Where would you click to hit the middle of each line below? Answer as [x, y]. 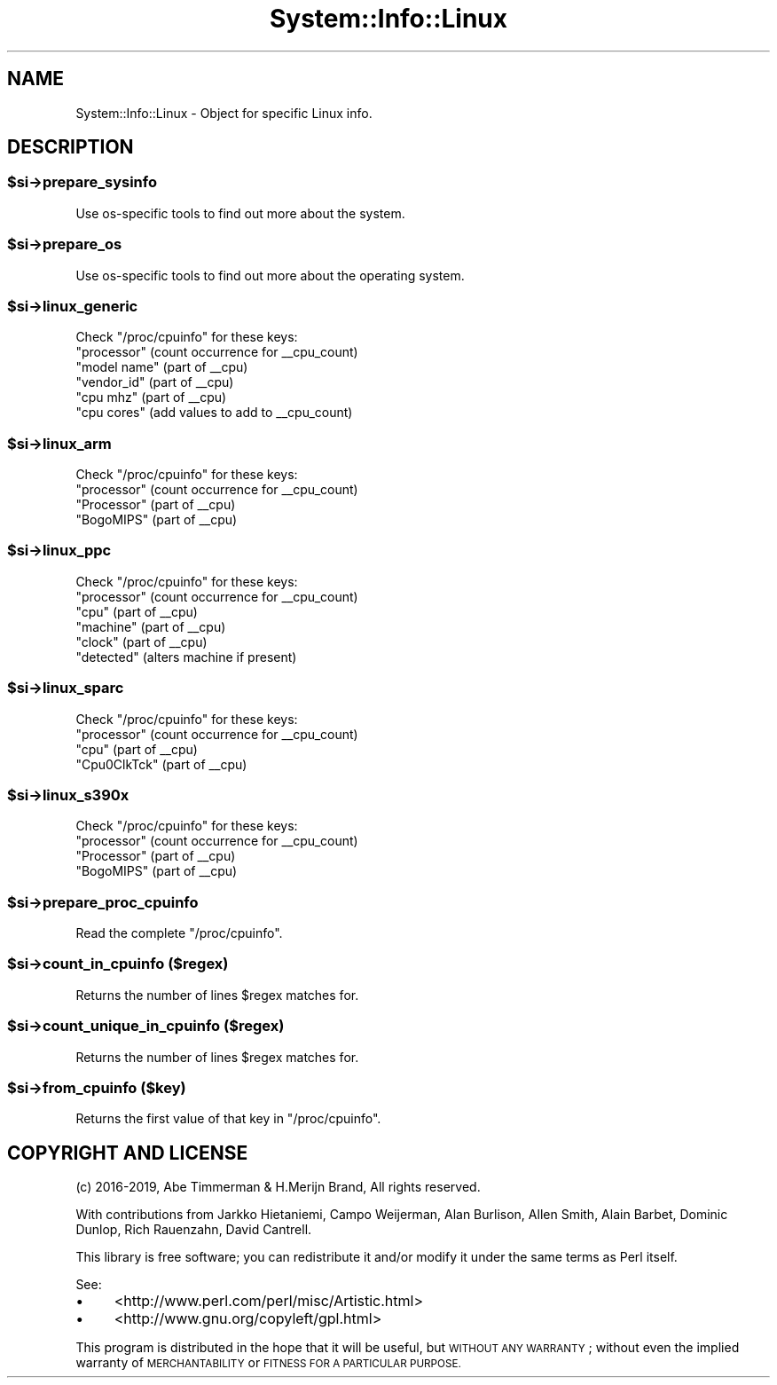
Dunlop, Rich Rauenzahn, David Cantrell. [194, 1230]
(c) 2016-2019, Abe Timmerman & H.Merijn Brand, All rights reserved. [278, 1187]
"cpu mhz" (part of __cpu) [151, 397]
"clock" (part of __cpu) [141, 641]
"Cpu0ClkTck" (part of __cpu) [161, 764]
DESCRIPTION [71, 147]
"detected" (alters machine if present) [186, 657]
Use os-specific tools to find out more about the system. [240, 213]
